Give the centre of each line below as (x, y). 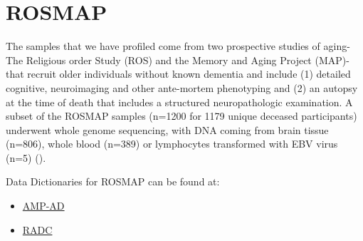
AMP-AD (43, 206)
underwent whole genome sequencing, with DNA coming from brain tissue (167, 129)
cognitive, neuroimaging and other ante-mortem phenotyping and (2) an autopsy (182, 87)
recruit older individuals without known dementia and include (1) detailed (189, 74)
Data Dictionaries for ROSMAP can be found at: (113, 181)
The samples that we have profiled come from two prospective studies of (163, 46)
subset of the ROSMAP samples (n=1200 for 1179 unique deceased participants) (181, 116)
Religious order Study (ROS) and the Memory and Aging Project (169, 60)
